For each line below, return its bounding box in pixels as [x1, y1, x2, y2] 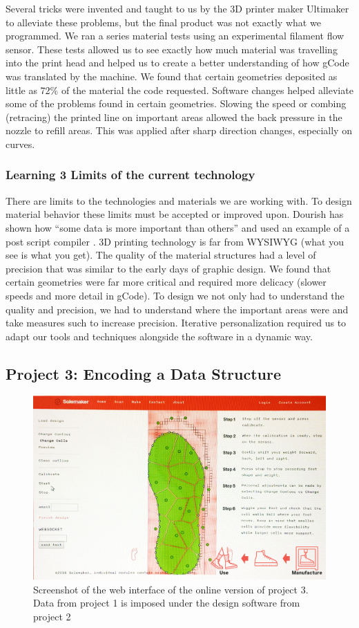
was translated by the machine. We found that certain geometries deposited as [6, 68, 338, 83]
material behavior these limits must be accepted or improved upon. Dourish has [6, 207, 344, 221]
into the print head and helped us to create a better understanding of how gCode [6, 55, 349, 70]
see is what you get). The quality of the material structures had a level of [6, 248, 316, 262]
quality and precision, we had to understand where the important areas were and [6, 302, 349, 316]
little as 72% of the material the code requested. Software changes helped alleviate [6, 82, 353, 97]
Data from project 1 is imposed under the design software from [33, 595, 300, 610]
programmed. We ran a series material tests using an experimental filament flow [6, 28, 345, 43]
